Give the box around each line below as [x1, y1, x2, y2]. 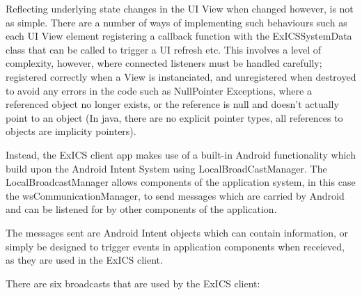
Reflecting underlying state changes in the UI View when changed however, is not [6, 1, 354, 15]
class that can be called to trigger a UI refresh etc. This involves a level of [6, 42, 322, 56]
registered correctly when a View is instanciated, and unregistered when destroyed [6, 69, 356, 83]
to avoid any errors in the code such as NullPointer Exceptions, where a [6, 83, 312, 97]
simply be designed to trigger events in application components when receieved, [6, 239, 345, 253]
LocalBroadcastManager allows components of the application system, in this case [6, 175, 356, 189]
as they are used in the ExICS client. [6, 253, 163, 267]
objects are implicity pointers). [6, 124, 136, 138]
